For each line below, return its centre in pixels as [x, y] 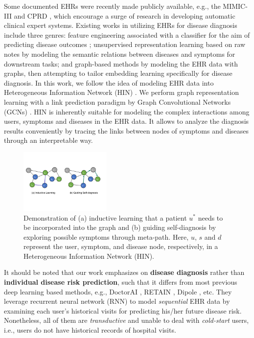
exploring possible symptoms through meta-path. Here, [106, 237]
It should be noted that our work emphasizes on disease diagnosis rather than [124, 272]
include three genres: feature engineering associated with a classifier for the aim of [127, 34]
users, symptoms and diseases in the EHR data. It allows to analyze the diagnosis [127, 121]
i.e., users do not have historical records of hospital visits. [90, 330]
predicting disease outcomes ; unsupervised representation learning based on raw [125, 44]
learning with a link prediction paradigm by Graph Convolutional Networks [117, 101]
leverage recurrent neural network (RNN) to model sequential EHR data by [117, 301]
